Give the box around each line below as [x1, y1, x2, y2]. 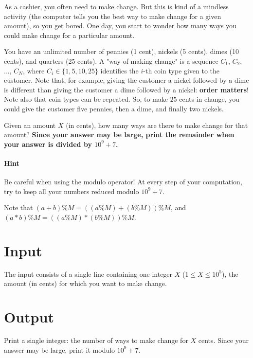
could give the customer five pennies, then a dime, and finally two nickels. [4, 103, 224, 113]
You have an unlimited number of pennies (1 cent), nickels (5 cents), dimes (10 [4, 46, 239, 56]
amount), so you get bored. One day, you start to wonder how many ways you [4, 20, 236, 31]
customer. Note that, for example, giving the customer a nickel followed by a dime [4, 75, 249, 85]
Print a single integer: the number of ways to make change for [4, 335, 188, 345]
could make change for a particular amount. [4, 30, 135, 40]
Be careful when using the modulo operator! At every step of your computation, [4, 177, 242, 187]
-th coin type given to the [143, 65, 220, 75]
